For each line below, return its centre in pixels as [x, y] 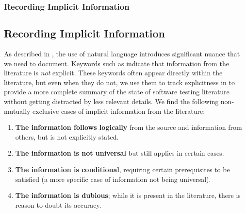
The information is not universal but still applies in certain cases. [120, 153]
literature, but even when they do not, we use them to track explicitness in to [119, 82]
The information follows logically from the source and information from [129, 127]
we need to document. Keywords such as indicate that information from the [116, 63]
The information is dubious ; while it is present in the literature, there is [128, 195]
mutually [17, 111]
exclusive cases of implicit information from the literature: [119, 111]
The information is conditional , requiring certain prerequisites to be [123, 169]
